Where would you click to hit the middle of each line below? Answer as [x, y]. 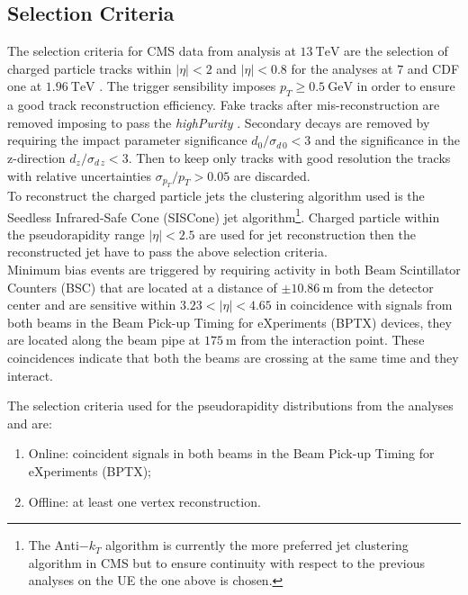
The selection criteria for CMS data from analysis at [152, 51]
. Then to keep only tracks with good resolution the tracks [289, 157]
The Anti [54, 545]
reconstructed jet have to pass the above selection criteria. [167, 252]
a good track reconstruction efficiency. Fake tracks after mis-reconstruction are [224, 105]
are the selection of [396, 51]
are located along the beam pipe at [104, 340]
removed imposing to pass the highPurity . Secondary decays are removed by [219, 122]
